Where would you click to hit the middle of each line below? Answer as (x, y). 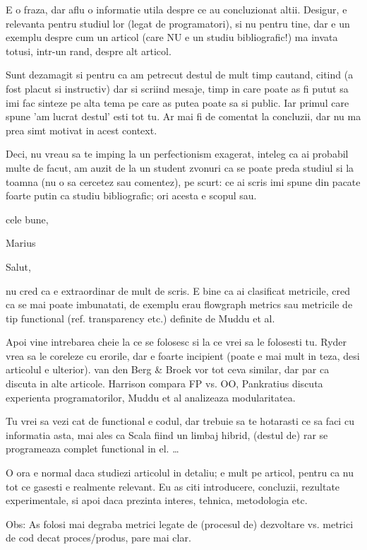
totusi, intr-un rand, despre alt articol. (89, 51)
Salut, (18, 266)
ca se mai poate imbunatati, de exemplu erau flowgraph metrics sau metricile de (179, 304)
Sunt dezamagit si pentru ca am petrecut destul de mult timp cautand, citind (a (180, 75)
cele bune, (27, 219)
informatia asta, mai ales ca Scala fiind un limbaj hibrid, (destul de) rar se (167, 434)
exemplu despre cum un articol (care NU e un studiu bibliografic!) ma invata (172, 37)
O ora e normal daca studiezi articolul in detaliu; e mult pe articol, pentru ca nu (180, 473)
